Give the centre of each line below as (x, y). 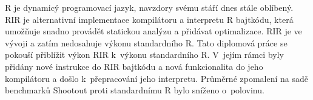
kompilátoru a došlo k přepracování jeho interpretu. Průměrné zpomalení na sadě (156, 78)
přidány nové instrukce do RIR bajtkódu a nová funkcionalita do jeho (134, 66)
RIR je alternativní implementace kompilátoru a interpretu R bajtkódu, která (149, 19)
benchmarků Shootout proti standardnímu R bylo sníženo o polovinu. (135, 90)
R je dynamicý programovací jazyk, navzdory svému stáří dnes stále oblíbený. (149, 7)
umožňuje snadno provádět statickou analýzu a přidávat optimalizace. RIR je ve (153, 31)
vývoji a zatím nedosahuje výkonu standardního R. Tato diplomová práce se (146, 42)
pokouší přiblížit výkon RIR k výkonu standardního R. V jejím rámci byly (144, 55)
